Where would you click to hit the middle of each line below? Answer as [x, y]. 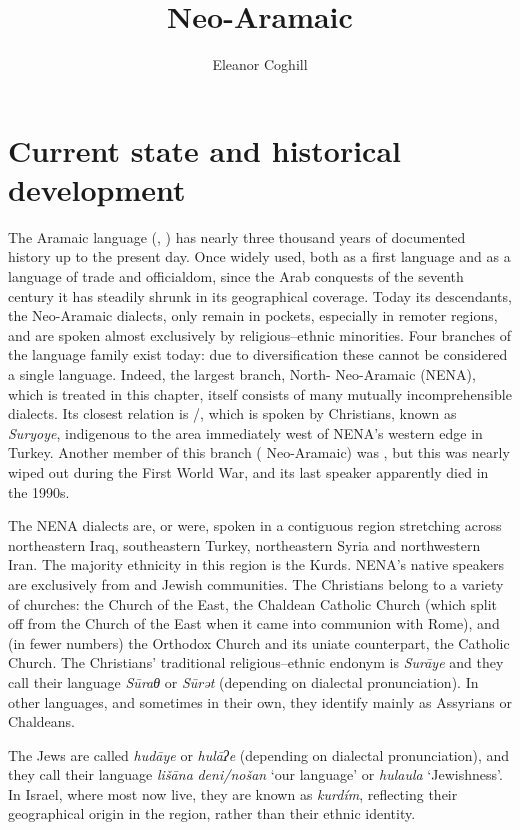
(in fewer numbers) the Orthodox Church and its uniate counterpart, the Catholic [259, 642]
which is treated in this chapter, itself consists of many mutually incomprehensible [260, 393]
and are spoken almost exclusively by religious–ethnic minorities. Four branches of [259, 334]
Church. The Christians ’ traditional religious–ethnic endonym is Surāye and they [256, 662]
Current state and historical [204, 149]
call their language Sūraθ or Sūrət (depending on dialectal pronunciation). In [243, 681]
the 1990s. [39, 491]
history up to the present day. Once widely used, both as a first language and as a [259, 256]
